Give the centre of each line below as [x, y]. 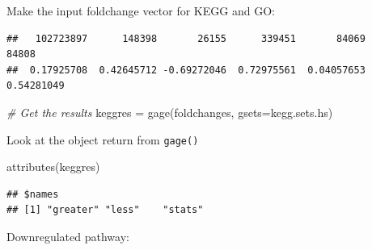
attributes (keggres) [53, 167]
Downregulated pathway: [68, 236]
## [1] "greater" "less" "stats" [105, 210]
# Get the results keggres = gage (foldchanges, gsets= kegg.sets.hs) [170, 112]
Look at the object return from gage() [103, 139]
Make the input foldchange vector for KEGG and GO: [141, 10]
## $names [33, 194]
